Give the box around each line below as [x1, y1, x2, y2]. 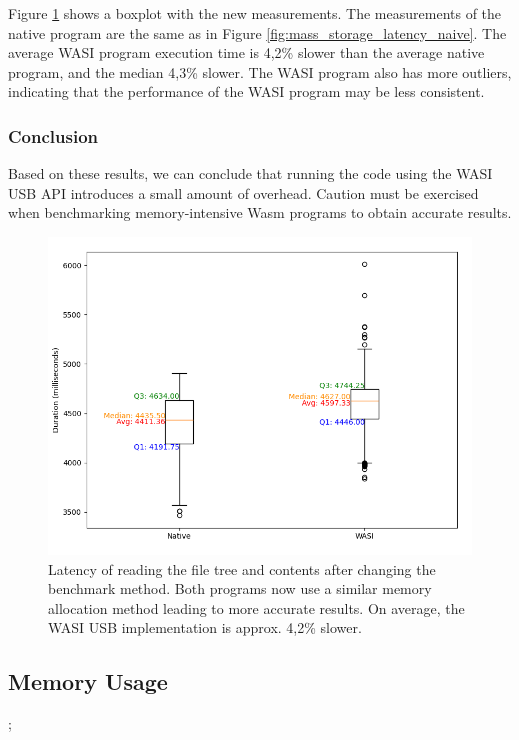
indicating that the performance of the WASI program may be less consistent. [8, 81, 485, 102]
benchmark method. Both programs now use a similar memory [48, 578, 432, 599]
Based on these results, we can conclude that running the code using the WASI [8, 163, 493, 184]
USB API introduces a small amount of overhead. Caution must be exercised [8, 182, 479, 203]
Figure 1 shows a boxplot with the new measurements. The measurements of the [8, 3, 502, 23]
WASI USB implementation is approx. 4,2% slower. [48, 617, 362, 638]
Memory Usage [8, 666, 168, 697]
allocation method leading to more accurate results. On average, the [48, 597, 465, 618]
